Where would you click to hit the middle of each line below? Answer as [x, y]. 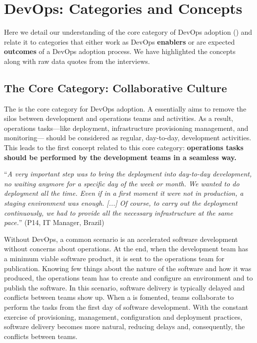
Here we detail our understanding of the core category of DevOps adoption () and [128, 32]
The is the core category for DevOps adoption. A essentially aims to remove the [125, 108]
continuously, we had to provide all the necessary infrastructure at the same [119, 212]
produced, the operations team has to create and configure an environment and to [128, 278]
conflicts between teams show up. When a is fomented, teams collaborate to [119, 297]
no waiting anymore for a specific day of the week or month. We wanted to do [122, 183]
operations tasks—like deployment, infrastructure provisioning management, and [126, 128]
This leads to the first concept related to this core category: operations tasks [124, 147]
